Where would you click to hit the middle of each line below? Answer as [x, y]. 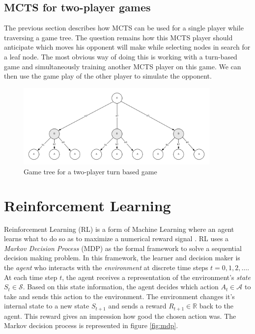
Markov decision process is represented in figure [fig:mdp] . [91, 325]
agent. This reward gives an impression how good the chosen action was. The [120, 316]
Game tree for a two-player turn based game [90, 171]
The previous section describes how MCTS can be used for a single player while [124, 28]
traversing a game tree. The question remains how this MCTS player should [118, 37]
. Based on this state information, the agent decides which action [121, 287]
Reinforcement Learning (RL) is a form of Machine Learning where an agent [119, 229]
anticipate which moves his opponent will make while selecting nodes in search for [127, 47]
